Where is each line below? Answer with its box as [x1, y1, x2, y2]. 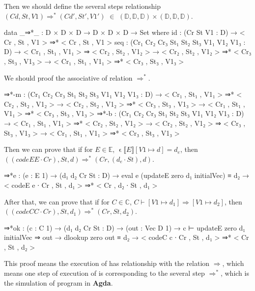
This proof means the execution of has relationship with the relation [4, 258, 210, 268]
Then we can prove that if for [4, 144, 93, 154]
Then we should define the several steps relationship [4, 1, 161, 11]
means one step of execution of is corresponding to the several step [4, 268, 205, 278]
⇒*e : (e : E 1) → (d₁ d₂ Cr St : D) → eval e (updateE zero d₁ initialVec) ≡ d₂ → [4, 170, 250, 180]
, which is [220, 268, 249, 278]
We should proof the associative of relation [4, 72, 133, 83]
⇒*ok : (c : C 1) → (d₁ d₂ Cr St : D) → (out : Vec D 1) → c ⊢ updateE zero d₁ [4, 222, 246, 233]
